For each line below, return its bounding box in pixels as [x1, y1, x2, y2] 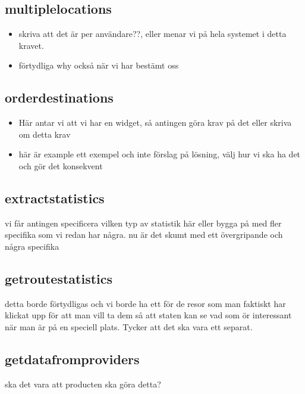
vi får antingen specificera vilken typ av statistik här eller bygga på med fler [5, 216, 282, 229]
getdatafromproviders [5, 349, 140, 368]
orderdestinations [5, 88, 114, 107]
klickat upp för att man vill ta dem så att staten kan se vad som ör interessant [5, 309, 292, 321]
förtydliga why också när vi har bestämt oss [18, 59, 179, 72]
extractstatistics [5, 188, 105, 207]
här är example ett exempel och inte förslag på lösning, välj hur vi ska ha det [18, 148, 301, 160]
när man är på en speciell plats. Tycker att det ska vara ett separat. [5, 320, 253, 333]
